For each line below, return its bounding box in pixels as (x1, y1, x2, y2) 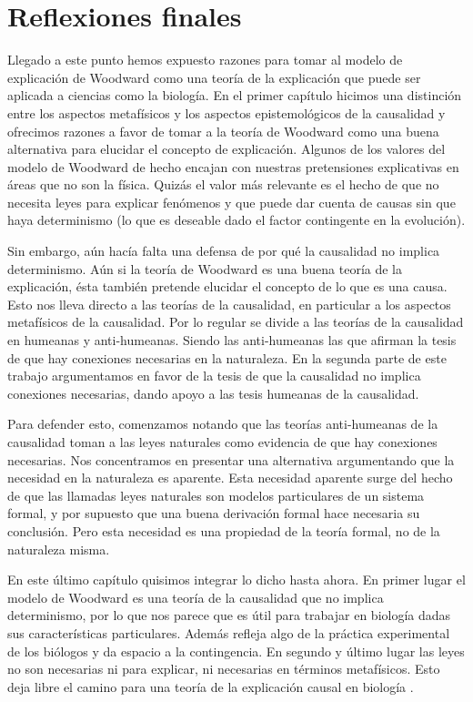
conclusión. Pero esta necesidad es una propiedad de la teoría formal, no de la (7, 521, 440, 540)
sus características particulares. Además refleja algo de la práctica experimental (7, 623, 450, 642)
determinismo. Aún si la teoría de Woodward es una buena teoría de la (7, 259, 402, 278)
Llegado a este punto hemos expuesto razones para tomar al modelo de (7, 50, 403, 69)
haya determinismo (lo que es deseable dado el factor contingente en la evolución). (7, 210, 466, 229)
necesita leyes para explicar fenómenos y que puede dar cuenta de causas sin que (7, 192, 456, 211)
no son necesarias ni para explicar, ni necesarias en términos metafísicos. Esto (7, 659, 440, 678)
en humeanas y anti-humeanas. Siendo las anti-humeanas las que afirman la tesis (7, 331, 457, 350)
